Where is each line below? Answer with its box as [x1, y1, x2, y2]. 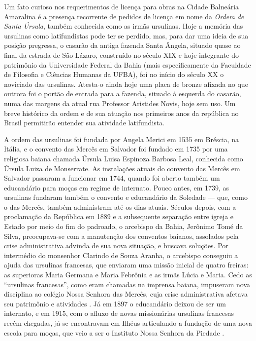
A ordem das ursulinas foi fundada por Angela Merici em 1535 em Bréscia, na [4, 134, 239, 144]
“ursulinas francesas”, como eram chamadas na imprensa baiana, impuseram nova [4, 279, 251, 289]
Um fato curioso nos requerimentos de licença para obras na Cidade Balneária [4, 1, 239, 11]
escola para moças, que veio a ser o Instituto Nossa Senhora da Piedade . [4, 327, 224, 338]
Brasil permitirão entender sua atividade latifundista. [4, 117, 165, 128]
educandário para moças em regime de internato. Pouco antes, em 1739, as [4, 182, 229, 192]
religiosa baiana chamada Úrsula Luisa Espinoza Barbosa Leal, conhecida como [4, 153, 243, 163]
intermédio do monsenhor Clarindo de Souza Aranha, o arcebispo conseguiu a [4, 250, 238, 260]
